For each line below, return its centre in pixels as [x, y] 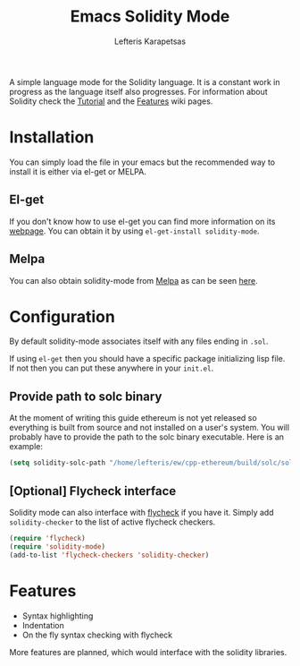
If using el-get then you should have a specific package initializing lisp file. [147, 359]
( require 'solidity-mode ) [57, 546]
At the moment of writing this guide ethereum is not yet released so [133, 418]
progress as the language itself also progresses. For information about [138, 91]
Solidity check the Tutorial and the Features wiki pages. [111, 101]
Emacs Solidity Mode [150, 17]
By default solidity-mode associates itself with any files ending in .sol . [139, 341]
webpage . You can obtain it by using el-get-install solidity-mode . [134, 231]
